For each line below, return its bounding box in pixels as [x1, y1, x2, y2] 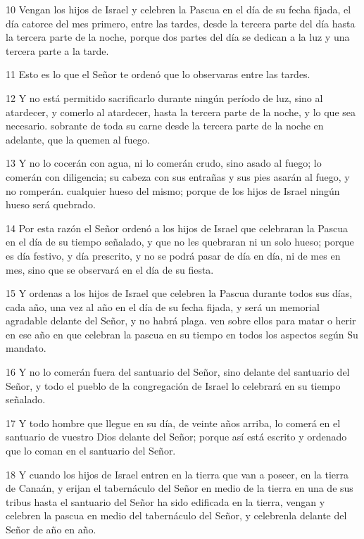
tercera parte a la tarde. [6, 43, 109, 58]
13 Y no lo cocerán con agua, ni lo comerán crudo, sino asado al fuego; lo [6, 156, 322, 170]
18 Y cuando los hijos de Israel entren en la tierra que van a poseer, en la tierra [6, 467, 349, 481]
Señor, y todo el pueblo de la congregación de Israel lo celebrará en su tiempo [6, 378, 341, 393]
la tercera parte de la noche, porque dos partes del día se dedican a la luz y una [6, 30, 350, 44]
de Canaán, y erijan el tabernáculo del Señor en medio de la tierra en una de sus [6, 481, 353, 495]
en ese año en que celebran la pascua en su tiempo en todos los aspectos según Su [6, 326, 358, 341]
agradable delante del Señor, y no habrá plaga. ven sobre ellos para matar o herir [6, 313, 356, 328]
